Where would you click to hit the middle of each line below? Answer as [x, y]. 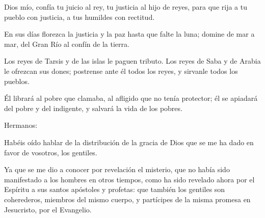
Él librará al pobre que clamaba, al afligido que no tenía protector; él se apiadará [131, 98]
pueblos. [17, 81]
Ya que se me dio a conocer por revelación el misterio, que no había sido [117, 169]
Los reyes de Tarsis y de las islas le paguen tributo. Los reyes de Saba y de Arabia [132, 61]
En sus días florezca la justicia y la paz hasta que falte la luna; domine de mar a [129, 34]
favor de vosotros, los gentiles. [51, 152]
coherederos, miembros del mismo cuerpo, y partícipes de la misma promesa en [127, 199]
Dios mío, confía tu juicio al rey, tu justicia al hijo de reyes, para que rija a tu [126, 7]
